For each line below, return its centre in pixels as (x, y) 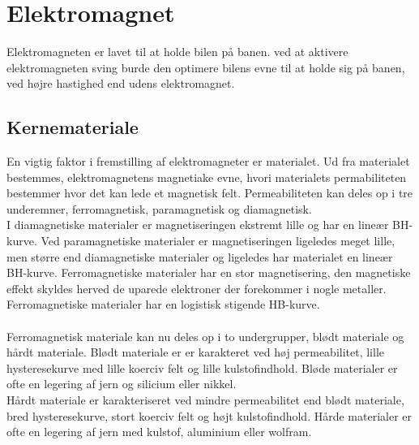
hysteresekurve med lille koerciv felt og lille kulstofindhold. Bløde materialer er (202, 367)
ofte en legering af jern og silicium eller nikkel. (122, 384)
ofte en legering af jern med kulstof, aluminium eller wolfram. (159, 432)
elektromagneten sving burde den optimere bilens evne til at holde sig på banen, (206, 67)
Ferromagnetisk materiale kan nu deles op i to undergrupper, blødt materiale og (205, 336)
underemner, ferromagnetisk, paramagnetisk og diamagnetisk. (159, 208)
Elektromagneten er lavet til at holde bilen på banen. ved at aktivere (177, 52)
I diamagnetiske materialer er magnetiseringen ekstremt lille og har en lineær (198, 225)
